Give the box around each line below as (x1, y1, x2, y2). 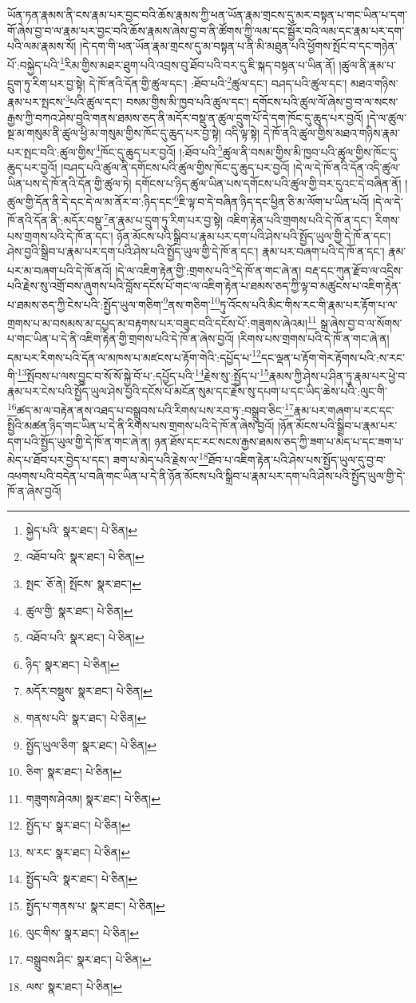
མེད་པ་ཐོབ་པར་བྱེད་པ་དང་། (7, 451, 109, 468)
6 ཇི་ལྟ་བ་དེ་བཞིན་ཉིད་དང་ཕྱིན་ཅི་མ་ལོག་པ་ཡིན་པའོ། (174, 191, 370, 209)
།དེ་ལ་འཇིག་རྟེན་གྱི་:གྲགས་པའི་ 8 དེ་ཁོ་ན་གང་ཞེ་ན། (115, 259, 302, 278)
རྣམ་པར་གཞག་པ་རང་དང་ (293, 401, 394, 418)
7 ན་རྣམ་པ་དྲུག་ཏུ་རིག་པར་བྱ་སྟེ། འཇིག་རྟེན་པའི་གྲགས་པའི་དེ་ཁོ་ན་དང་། (103, 209, 372, 229)
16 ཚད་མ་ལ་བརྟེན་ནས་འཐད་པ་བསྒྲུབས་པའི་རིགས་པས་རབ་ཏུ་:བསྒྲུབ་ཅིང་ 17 (7, 399, 294, 418)
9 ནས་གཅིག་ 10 (163, 293, 220, 312)
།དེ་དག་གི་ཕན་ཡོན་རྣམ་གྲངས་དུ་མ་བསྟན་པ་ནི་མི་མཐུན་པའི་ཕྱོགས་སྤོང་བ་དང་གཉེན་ (80, 38, 398, 54)
